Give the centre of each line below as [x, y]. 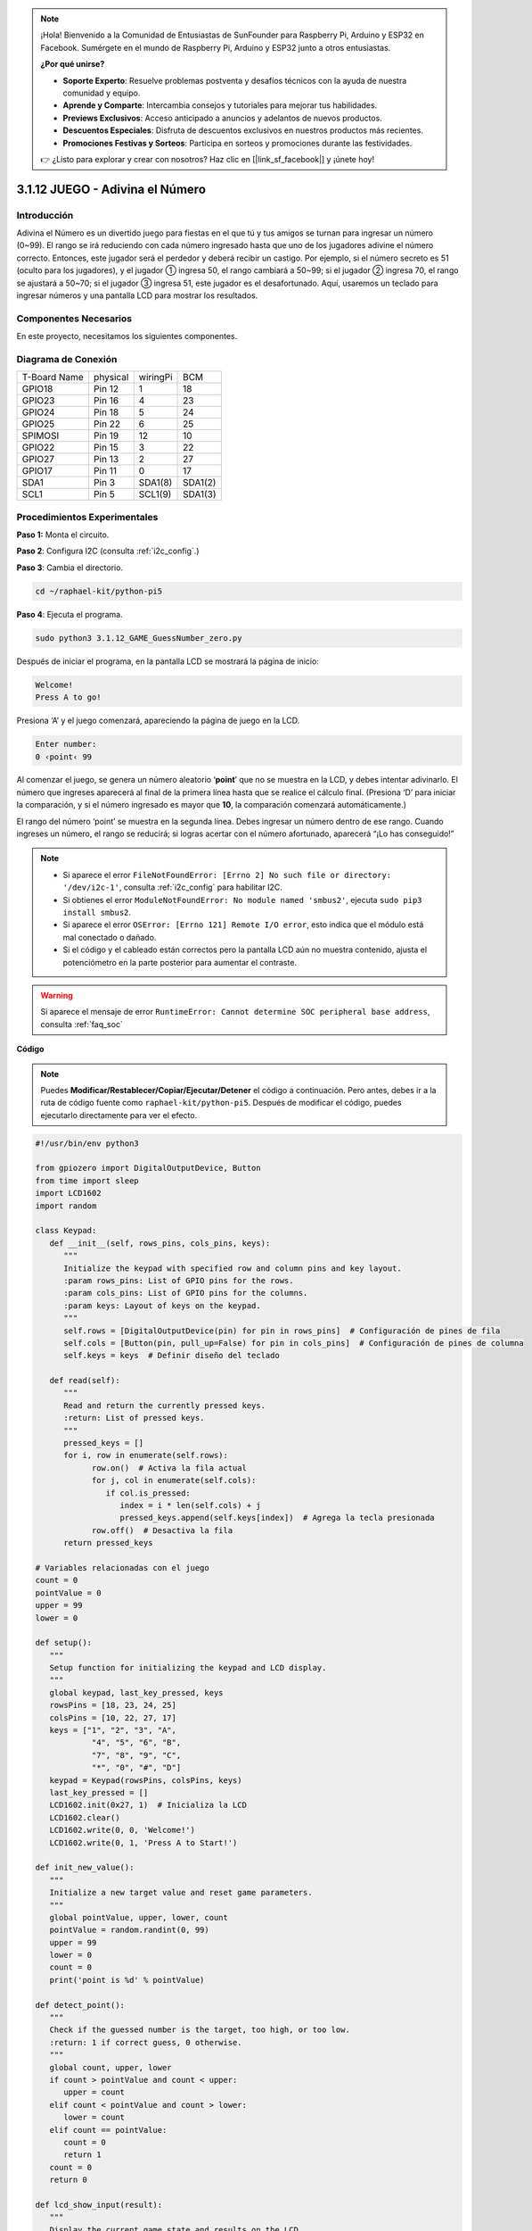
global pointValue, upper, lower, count [139, 1917]
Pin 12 [106, 389]
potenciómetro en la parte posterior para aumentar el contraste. [180, 962]
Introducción [45, 215]
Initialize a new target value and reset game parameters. [181, 1893]
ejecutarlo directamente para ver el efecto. [119, 1115]
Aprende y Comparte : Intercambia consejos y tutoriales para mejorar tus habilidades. [220, 105]
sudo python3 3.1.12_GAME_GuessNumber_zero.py [139, 638]
